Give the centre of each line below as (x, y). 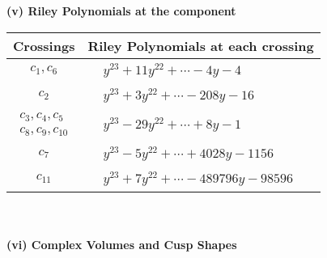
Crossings (44, 45)
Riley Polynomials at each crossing (201, 45)
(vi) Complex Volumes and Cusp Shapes (122, 245)
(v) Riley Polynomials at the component (121, 11)
